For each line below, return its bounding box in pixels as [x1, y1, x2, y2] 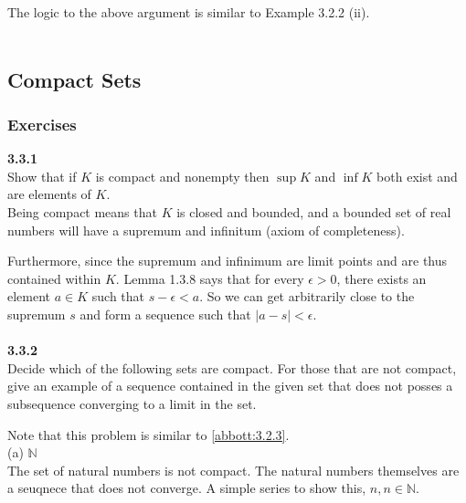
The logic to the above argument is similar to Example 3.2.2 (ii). [7, 3, 370, 21]
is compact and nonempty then [95, 166, 270, 185]
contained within [7, 268, 101, 288]
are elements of [7, 184, 91, 204]
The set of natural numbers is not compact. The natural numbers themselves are [7, 460, 460, 479]
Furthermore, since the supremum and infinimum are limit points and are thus [7, 251, 448, 270]
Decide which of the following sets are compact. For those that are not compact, [7, 358, 457, 377]
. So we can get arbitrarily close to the [199, 287, 415, 306]
